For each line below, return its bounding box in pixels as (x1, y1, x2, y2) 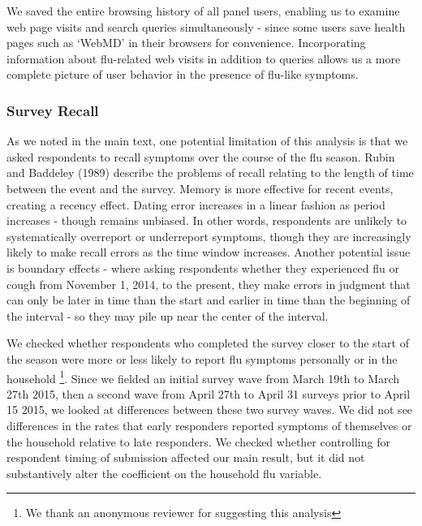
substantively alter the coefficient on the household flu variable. (6, 464, 322, 481)
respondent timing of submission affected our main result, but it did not (6, 449, 365, 466)
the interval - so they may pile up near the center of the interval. (6, 307, 329, 324)
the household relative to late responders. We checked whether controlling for (6, 433, 390, 450)
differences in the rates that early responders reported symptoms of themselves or (6, 416, 412, 433)
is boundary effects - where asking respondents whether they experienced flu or (6, 259, 399, 276)
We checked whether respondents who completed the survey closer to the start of (6, 334, 409, 351)
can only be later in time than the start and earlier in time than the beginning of (6, 291, 411, 308)
